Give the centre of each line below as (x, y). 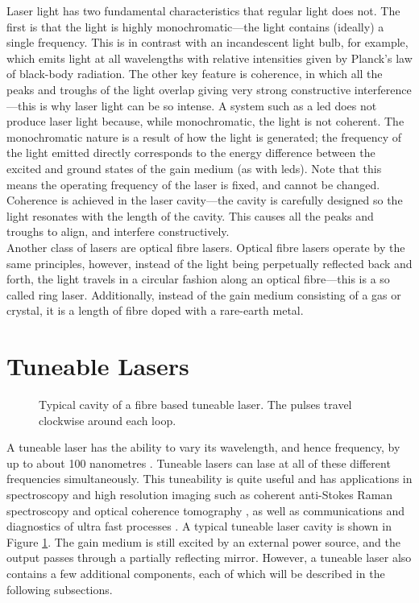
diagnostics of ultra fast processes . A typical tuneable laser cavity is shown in (199, 526)
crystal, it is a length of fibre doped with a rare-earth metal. (155, 310)
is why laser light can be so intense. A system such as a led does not (208, 105)
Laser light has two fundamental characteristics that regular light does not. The (203, 10)
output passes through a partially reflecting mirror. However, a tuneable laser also (209, 558)
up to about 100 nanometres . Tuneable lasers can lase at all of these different (199, 463)
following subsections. (60, 589)
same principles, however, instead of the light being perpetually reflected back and (209, 263)
